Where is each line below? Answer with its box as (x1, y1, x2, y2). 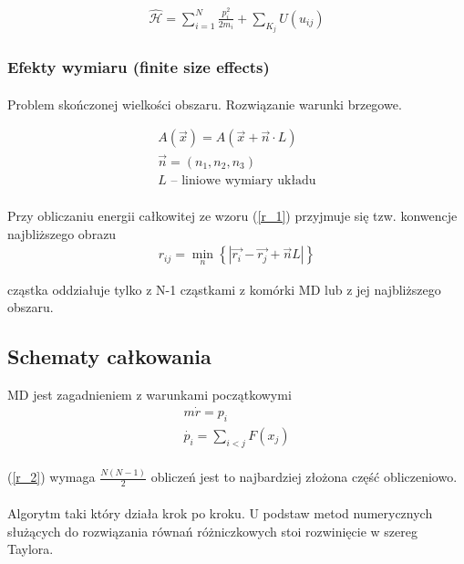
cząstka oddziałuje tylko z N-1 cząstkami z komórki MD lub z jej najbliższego (7, 279, 441, 298)
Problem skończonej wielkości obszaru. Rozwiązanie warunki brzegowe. (7, 94, 402, 113)
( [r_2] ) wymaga (7, 467, 96, 486)
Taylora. (7, 539, 54, 559)
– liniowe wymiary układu (170, 173, 316, 187)
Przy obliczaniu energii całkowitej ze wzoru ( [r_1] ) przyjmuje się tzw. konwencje (7, 206, 458, 225)
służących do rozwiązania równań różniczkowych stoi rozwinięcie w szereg (7, 521, 418, 540)
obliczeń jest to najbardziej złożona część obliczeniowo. (150, 467, 458, 486)
